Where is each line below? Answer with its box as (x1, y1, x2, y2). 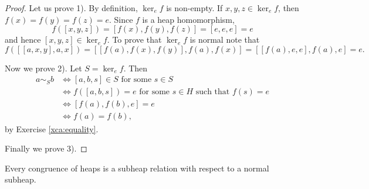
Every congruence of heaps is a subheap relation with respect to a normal (5, 161, 269, 174)
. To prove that (107, 33, 162, 46)
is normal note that (189, 33, 260, 46)
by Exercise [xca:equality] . (5, 122, 99, 135)
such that (195, 88, 230, 97)
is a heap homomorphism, (142, 13, 235, 25)
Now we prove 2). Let (5, 61, 82, 74)
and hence (5, 33, 41, 46)
